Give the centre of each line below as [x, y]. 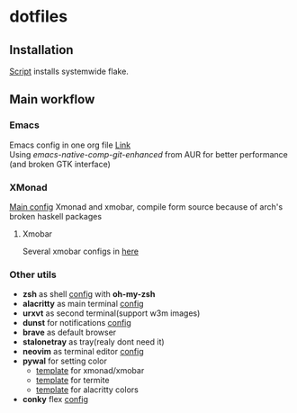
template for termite [72, 381]
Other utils [33, 274]
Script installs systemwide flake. [69, 71]
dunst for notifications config [77, 323]
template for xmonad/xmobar [90, 371]
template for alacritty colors [87, 390]
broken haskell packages [55, 216]
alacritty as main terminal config [83, 304]
